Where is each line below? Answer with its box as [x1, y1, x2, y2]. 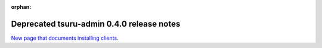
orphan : [11, 4, 32, 10]
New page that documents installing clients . [11, 34, 119, 41]
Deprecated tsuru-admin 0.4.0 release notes [11, 18, 181, 29]
